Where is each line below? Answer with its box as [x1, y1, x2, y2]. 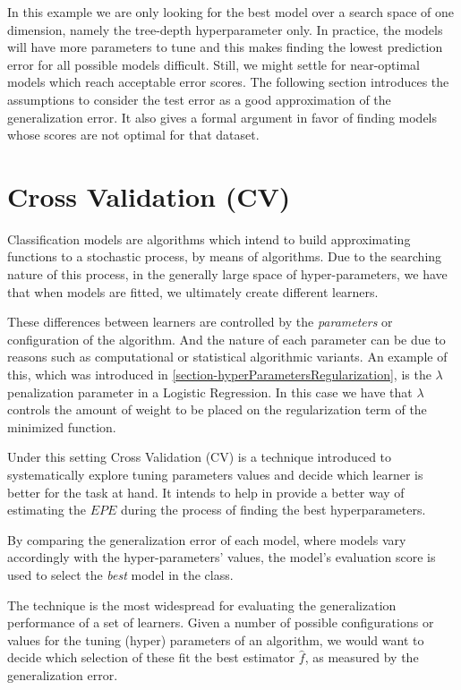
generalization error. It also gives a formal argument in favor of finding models [7, 107, 438, 126]
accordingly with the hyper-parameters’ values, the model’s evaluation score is [7, 548, 436, 566]
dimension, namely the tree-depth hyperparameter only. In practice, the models [7, 20, 443, 38]
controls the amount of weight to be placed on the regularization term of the [7, 400, 427, 419]
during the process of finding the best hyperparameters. [120, 500, 426, 519]
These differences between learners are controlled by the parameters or [7, 312, 393, 331]
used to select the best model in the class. [7, 565, 234, 584]
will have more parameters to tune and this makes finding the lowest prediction [7, 38, 443, 56]
